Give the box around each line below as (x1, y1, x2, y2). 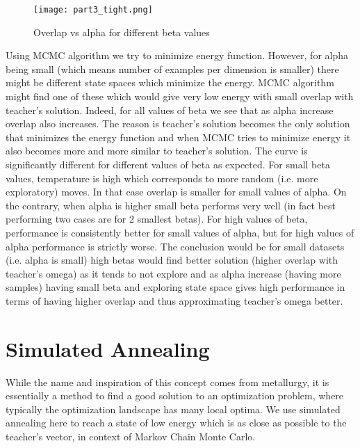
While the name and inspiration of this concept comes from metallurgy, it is (6, 374, 329, 389)
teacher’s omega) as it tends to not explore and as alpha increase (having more (6, 266, 341, 280)
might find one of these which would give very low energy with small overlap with (6, 89, 354, 104)
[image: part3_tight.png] (33, 5, 153, 15)
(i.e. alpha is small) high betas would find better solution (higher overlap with (6, 253, 338, 267)
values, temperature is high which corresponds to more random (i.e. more (6, 170, 318, 185)
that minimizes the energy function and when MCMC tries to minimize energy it (6, 129, 351, 144)
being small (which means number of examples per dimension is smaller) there (6, 61, 339, 76)
